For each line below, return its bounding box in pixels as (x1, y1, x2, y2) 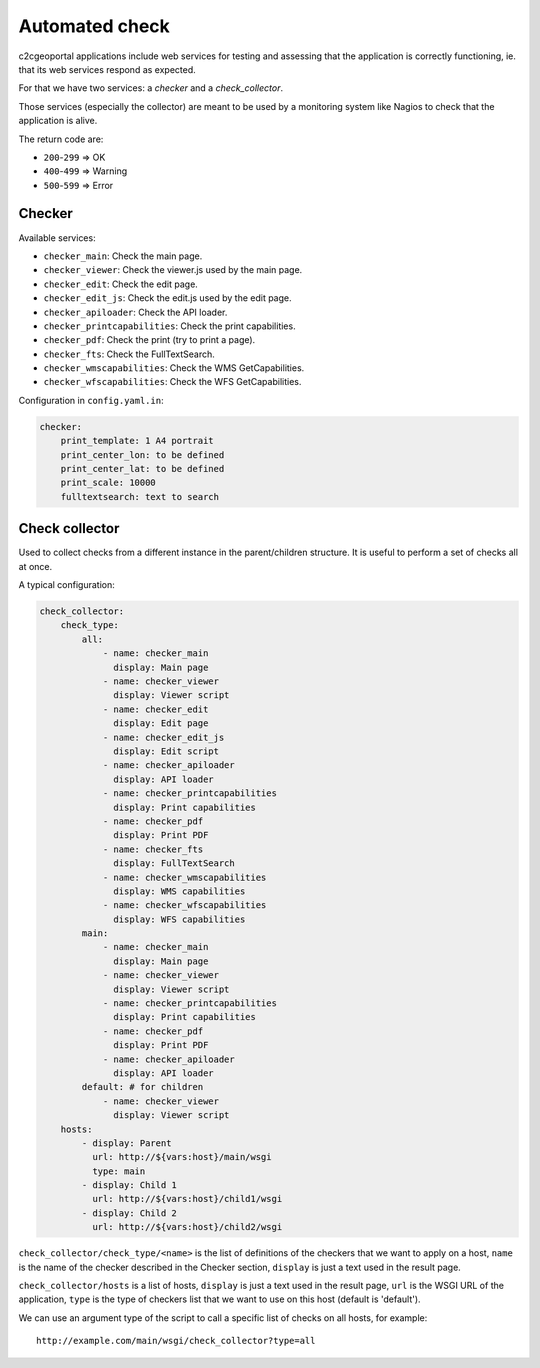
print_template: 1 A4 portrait (60, 435, 214, 447)
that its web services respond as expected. (18, 63, 197, 75)
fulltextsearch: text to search (60, 491, 220, 502)
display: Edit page (113, 718, 209, 729)
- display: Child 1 (81, 1180, 177, 1191)
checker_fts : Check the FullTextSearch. (43, 348, 215, 360)
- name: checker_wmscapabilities (102, 871, 267, 883)
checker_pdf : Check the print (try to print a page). (43, 334, 256, 346)
